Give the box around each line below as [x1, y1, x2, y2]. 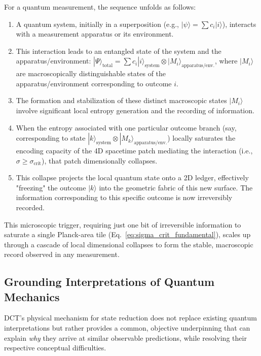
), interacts [222, 18, 256, 29]
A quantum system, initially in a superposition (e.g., [16, 18, 179, 29]
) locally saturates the [167, 133, 236, 143]
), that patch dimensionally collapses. [41, 155, 158, 166]
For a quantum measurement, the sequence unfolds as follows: [4, 2, 196, 12]
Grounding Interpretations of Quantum [4, 274, 215, 289]
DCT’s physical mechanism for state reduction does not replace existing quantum [4, 312, 257, 323]
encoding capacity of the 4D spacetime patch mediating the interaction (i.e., [16, 145, 253, 155]
